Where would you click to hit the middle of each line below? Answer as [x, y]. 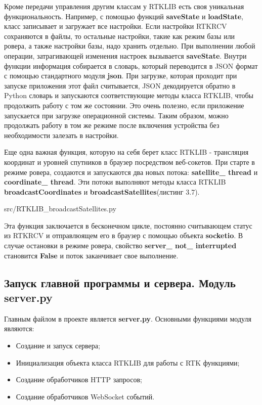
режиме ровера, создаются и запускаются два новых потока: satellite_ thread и [131, 172]
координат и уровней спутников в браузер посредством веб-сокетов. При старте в [129, 162]
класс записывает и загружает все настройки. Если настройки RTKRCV [116, 26]
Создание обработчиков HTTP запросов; [79, 379]
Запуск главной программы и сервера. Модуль [120, 282]
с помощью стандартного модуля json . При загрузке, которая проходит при [121, 76]
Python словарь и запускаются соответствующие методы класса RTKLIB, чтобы [129, 95]
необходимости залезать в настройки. [61, 135]
